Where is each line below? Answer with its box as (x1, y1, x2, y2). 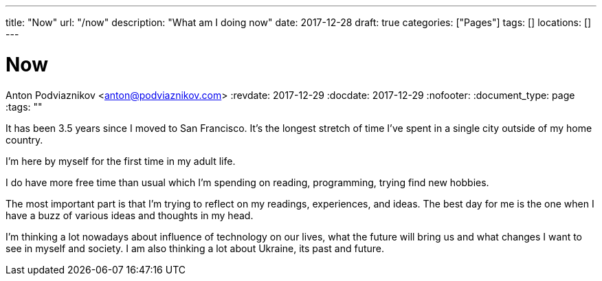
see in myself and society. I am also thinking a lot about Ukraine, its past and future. (5, 242, 385, 254)
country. (5, 133, 43, 146)
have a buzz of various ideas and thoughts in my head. (5, 209, 254, 221)
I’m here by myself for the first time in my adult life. (5, 155, 236, 167)
